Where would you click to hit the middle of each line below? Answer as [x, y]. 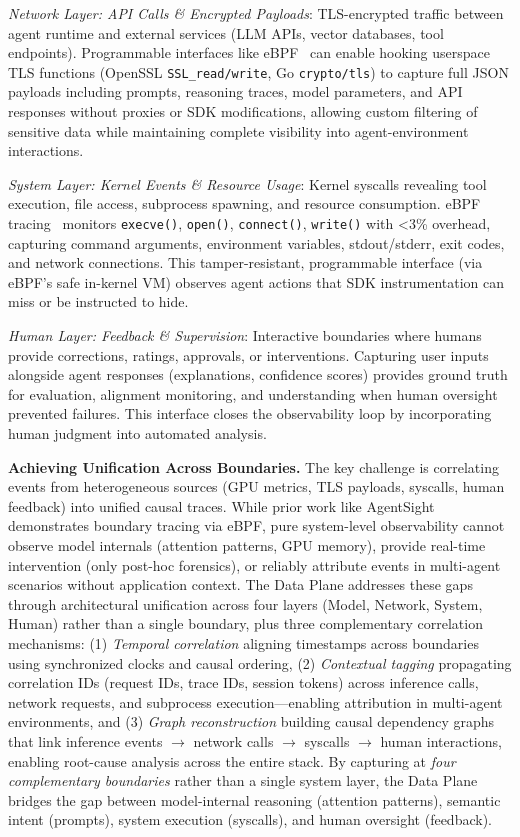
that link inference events [85, 740]
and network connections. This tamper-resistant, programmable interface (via [245, 262]
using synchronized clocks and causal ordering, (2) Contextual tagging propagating [260, 662]
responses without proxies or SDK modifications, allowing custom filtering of [243, 111]
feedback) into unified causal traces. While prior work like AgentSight [221, 505]
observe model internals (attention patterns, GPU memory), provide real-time [247, 544]
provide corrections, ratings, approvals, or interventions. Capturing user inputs [248, 354]
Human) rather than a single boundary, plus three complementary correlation [245, 623]
